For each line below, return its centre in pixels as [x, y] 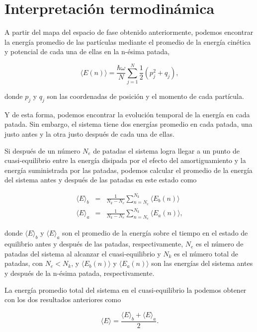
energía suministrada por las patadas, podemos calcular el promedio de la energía [128, 170]
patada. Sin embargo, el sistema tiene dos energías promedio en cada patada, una [128, 124]
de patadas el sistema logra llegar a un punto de [166, 150]
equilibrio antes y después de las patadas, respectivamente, [94, 244]
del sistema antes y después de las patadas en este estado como [101, 180]
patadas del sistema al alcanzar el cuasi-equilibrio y [83, 253]
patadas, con [24, 263]
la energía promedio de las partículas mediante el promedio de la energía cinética [128, 41]
